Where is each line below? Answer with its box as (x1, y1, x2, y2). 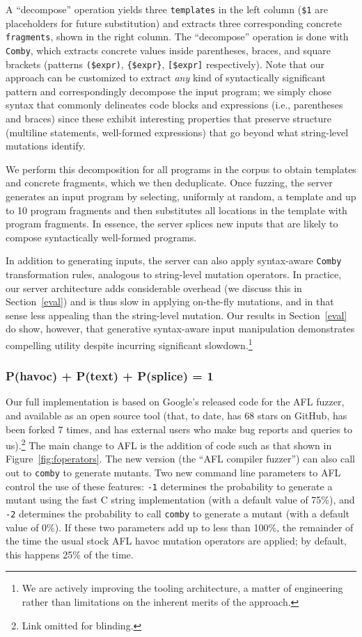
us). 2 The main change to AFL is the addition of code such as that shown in (6, 436, 332, 452)
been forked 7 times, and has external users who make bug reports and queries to (6, 421, 353, 436)
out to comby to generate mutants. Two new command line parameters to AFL (6, 465, 341, 480)
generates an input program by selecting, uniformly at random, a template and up (6, 188, 356, 203)
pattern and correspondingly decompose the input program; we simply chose (6, 83, 331, 98)
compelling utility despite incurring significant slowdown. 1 (6, 335, 253, 352)
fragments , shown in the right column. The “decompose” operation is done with (6, 29, 349, 44)
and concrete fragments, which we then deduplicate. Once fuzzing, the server (6, 175, 333, 190)
